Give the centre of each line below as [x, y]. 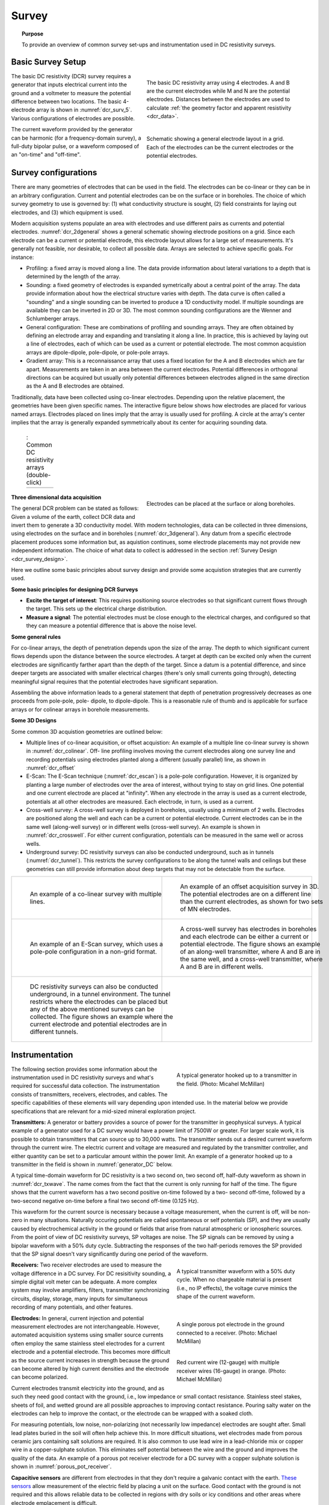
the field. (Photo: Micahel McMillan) [220, 1084]
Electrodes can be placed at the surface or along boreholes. [221, 503]
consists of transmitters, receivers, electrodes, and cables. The [89, 1094]
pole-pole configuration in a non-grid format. [94, 952]
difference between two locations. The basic [66, 102]
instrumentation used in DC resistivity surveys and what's [82, 1078]
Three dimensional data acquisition [56, 497]
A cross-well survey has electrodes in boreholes [248, 929]
